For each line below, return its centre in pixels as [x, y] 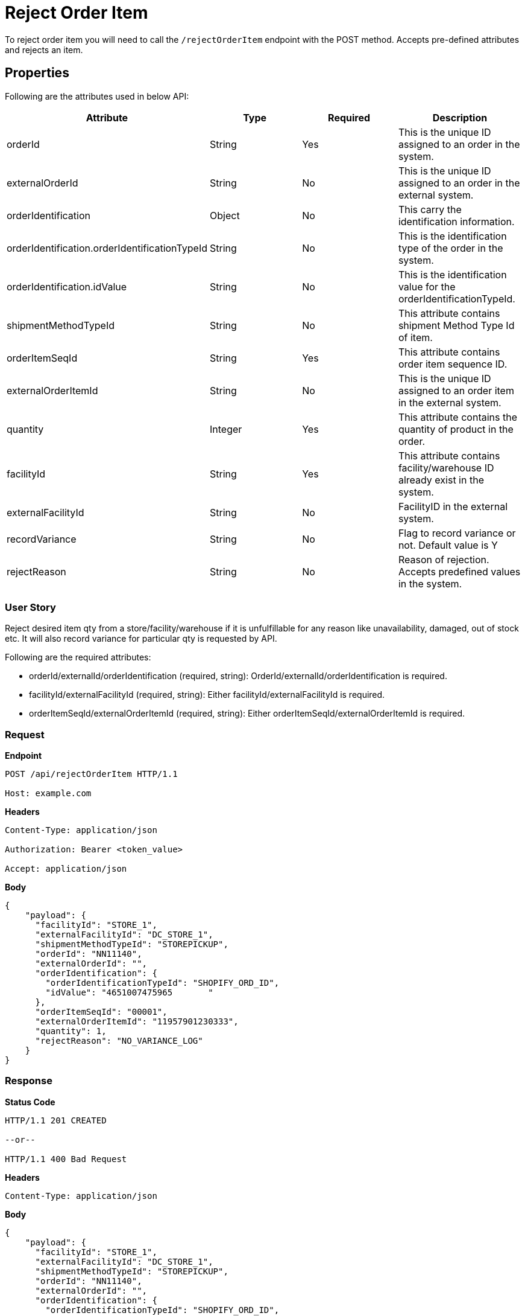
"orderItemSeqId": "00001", [101, 1012]
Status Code [30, 1102]
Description [460, 117]
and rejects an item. [44, 50]
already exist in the [441, 480]
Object [225, 215]
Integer [226, 429]
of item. [415, 337]
